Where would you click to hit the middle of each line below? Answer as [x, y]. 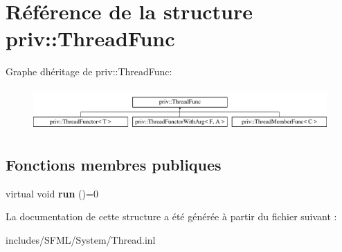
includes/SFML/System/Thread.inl [81, 240]
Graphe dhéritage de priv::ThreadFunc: [89, 71]
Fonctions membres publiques [114, 165]
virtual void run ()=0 [52, 193]
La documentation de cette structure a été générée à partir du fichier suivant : [171, 216]
